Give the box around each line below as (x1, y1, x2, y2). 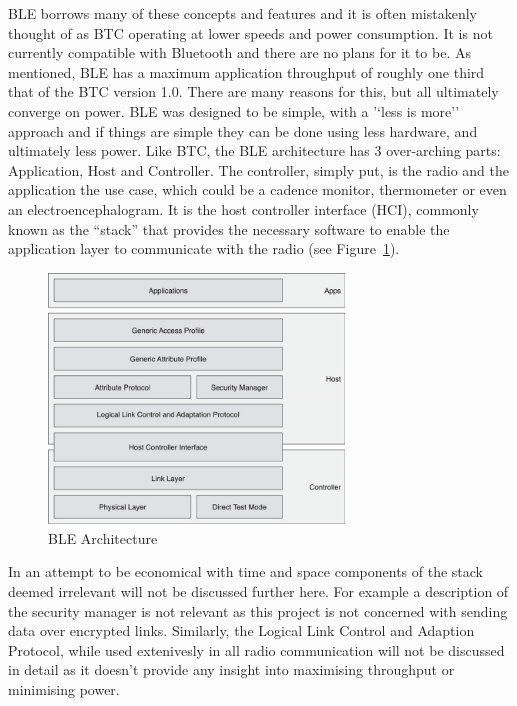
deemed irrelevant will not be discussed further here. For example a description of (8, 580, 509, 601)
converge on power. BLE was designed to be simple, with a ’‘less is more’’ (8, 100, 460, 121)
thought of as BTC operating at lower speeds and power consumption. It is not (8, 22, 493, 43)
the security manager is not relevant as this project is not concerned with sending (8, 600, 508, 621)
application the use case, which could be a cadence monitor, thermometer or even (8, 179, 507, 200)
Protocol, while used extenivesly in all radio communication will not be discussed (8, 639, 505, 660)
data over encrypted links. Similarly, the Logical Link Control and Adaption (8, 620, 475, 641)
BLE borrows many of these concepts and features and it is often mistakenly (8, 3, 477, 23)
